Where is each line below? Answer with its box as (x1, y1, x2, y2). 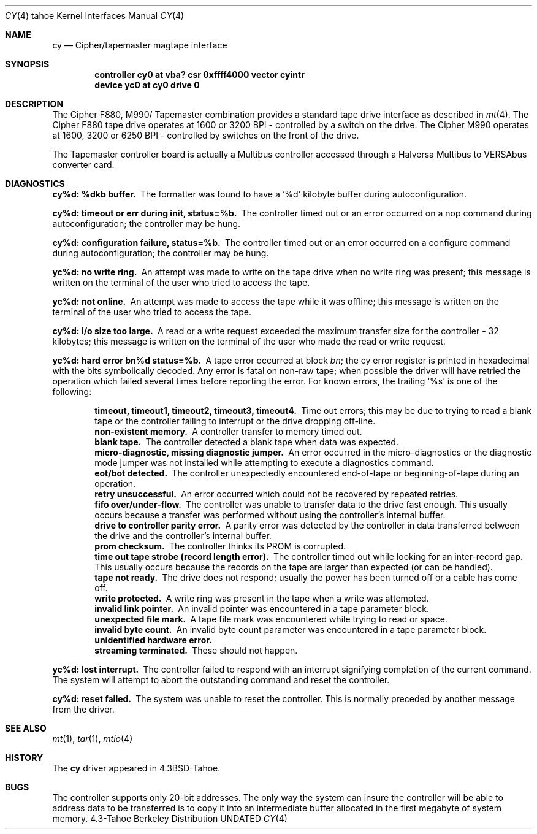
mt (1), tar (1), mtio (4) (52, 733, 133, 744)
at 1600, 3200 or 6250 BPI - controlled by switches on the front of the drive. (52, 130, 359, 140)
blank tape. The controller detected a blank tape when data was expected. (94, 437, 398, 447)
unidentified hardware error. (94, 635, 212, 645)
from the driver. (52, 704, 115, 714)
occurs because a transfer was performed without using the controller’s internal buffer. (94, 510, 446, 520)
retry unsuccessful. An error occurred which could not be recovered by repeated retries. (94, 489, 459, 499)
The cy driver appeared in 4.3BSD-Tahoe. (52, 763, 221, 773)
